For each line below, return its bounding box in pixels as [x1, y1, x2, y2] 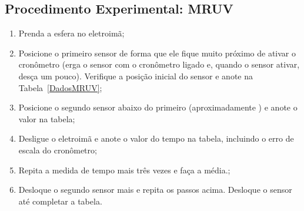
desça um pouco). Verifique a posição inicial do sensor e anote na [18, 69, 253, 82]
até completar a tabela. [18, 195, 102, 207]
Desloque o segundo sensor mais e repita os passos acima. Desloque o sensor [18, 183, 292, 196]
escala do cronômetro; [18, 143, 97, 156]
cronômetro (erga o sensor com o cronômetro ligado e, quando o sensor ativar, [18, 58, 300, 71]
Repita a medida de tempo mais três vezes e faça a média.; [18, 163, 230, 176]
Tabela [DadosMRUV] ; [18, 81, 102, 93]
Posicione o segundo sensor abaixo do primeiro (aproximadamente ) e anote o [18, 101, 298, 113]
